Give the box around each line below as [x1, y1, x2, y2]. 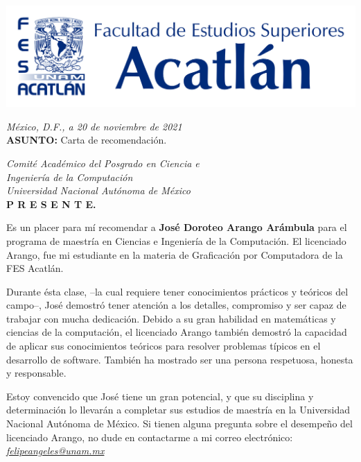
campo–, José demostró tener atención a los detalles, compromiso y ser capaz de [6, 298, 346, 312]
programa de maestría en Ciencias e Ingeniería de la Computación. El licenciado [6, 233, 346, 248]
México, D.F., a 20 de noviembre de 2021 [6, 119, 182, 133]
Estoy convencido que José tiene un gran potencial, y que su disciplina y [6, 388, 314, 403]
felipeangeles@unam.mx [6, 443, 105, 458]
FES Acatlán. [6, 261, 64, 275]
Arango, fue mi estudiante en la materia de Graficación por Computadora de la [6, 247, 343, 262]
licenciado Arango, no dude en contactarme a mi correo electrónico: [6, 429, 293, 444]
